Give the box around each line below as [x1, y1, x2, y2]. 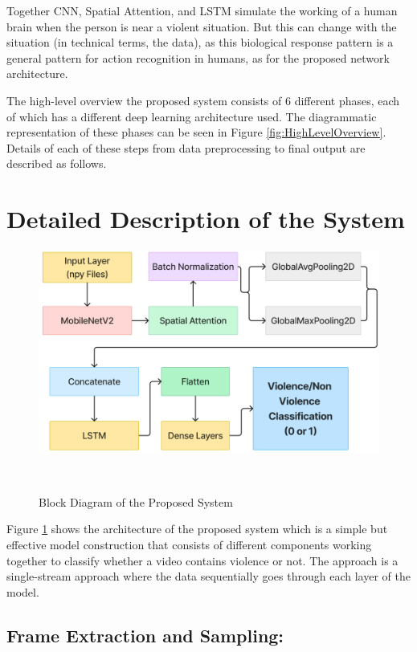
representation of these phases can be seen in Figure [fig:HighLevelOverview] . [6, 124, 386, 141]
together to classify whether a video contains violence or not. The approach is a [6, 552, 399, 568]
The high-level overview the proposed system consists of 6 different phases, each [6, 92, 400, 108]
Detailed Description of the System [6, 202, 405, 235]
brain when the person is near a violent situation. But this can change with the [6, 18, 397, 35]
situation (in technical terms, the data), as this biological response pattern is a [6, 34, 394, 51]
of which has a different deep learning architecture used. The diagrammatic [6, 108, 377, 124]
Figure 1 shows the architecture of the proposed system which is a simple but [6, 520, 388, 537]
